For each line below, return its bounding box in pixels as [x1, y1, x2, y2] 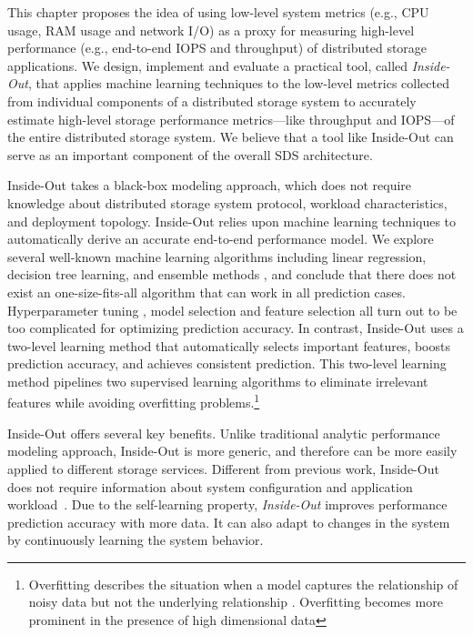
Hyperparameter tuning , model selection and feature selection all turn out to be [7, 300, 458, 319]
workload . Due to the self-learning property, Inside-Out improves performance [7, 495, 448, 514]
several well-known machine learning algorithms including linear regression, [7, 247, 427, 266]
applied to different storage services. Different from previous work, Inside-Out [7, 459, 439, 478]
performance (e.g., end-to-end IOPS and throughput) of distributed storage [7, 38, 428, 57]
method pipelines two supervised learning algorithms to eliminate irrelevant [7, 371, 428, 390]
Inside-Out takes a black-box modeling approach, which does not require [7, 176, 412, 195]
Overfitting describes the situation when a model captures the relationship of [28, 574, 458, 593]
